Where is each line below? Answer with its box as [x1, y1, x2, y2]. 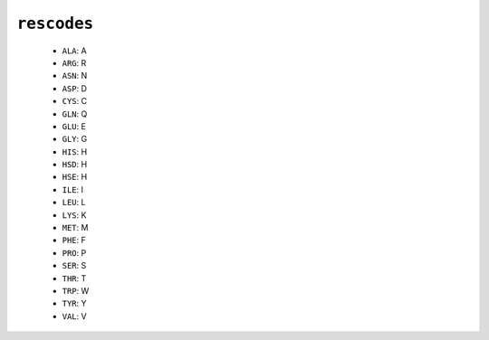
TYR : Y [62, 298, 87, 309]
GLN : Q [62, 109, 88, 119]
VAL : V [62, 310, 87, 321]
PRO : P [62, 247, 87, 258]
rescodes [16, 14, 94, 33]
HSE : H [62, 172, 88, 183]
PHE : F [62, 235, 86, 246]
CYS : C [62, 96, 88, 107]
